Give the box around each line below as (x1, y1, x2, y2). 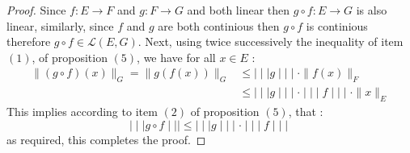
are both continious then (158, 17, 280, 34)
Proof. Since (6, 2, 66, 18)
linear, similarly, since (6, 17, 114, 34)
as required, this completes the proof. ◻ (6, 130, 206, 147)
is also (356, 2, 387, 18)
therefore (6, 33, 51, 50)
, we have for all (137, 48, 216, 65)
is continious (306, 17, 368, 34)
